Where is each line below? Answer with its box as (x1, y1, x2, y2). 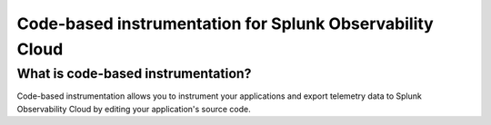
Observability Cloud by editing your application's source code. (16, 103, 251, 114)
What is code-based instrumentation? (16, 65, 252, 82)
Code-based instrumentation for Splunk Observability (16, 14, 434, 34)
